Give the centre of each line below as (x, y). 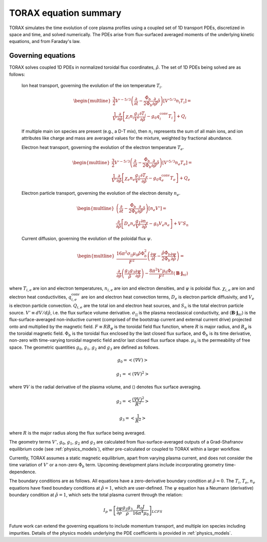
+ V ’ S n (181, 224)
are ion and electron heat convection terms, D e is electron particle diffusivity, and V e (168, 297)
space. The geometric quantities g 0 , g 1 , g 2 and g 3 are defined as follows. (85, 348)
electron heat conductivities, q (40, 297)
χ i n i (130, 117)
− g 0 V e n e (159, 224)
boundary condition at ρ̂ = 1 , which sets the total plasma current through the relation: (96, 495)
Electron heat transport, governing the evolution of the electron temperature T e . (103, 148)
